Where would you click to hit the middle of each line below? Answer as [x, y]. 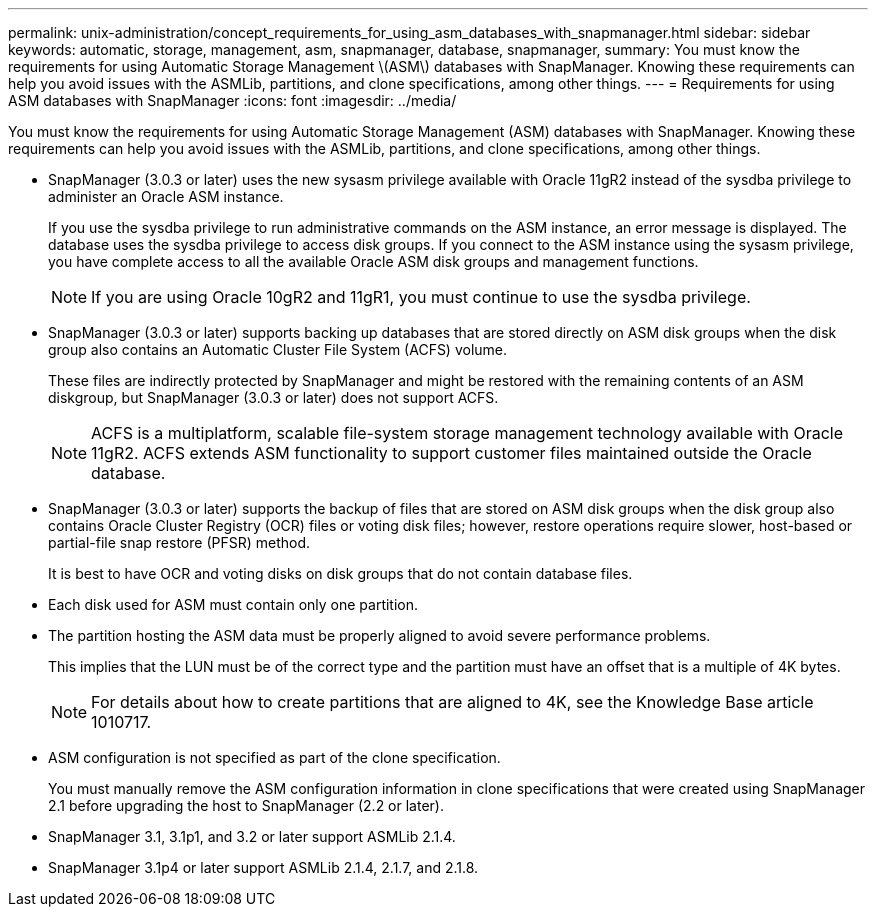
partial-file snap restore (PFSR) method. [179, 542]
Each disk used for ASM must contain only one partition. [233, 604]
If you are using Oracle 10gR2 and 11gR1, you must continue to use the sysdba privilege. [421, 297]
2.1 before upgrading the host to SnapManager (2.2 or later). [246, 805]
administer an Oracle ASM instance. [166, 196]
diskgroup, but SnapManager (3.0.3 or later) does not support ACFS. [273, 397]
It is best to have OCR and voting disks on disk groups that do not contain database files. [340, 573]
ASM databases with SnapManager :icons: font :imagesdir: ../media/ [232, 100]
